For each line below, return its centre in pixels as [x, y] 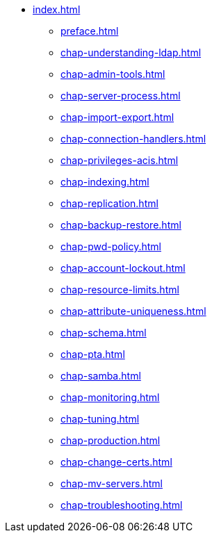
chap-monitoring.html [110, 397]
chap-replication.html [109, 203]
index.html [57, 9]
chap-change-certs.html [116, 462]
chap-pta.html [93, 354]
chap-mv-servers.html [112, 483]
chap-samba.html [101, 376]
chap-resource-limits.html [120, 290]
